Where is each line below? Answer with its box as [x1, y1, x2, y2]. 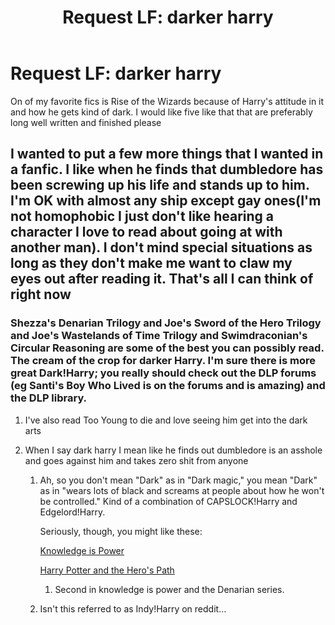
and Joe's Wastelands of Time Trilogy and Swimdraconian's [10, 329, 308, 343]
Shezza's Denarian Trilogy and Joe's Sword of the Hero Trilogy [10, 316, 322, 330]
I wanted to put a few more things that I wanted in [10, 146, 324, 163]
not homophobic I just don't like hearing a [10, 208, 275, 225]
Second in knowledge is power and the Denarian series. [54, 583, 285, 595]
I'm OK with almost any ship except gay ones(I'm [10, 192, 322, 210]
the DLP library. [10, 391, 88, 405]
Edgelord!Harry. [39, 506, 106, 518]
